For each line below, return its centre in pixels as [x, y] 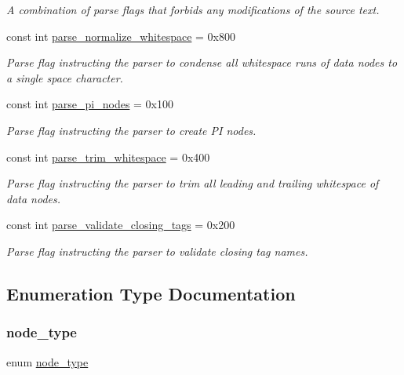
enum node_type [47, 361]
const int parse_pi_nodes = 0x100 [90, 104]
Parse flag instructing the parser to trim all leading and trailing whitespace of [193, 183]
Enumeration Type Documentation [151, 293]
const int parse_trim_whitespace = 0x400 [108, 157]
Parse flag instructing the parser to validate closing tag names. [157, 251]
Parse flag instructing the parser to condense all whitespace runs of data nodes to [202, 62]
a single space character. [65, 77]
